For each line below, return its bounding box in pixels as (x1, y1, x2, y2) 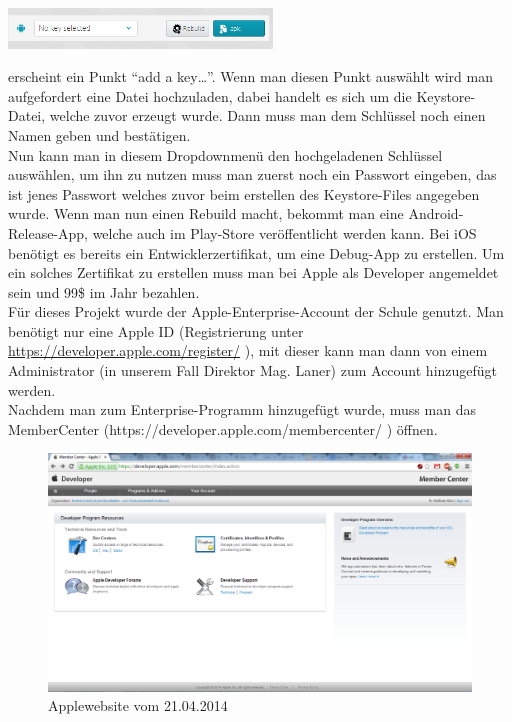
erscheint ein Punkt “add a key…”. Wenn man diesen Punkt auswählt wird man (8, 66, 493, 87)
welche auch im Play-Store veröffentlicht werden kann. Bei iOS (92, 222, 477, 243)
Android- (408, 203, 464, 224)
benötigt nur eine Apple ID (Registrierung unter (8, 320, 304, 341)
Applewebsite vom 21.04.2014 (48, 695, 228, 716)
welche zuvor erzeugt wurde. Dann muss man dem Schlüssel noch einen (49, 105, 486, 126)
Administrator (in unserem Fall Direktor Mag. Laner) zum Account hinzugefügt (8, 360, 498, 381)
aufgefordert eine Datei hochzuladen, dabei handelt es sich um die (8, 85, 412, 106)
